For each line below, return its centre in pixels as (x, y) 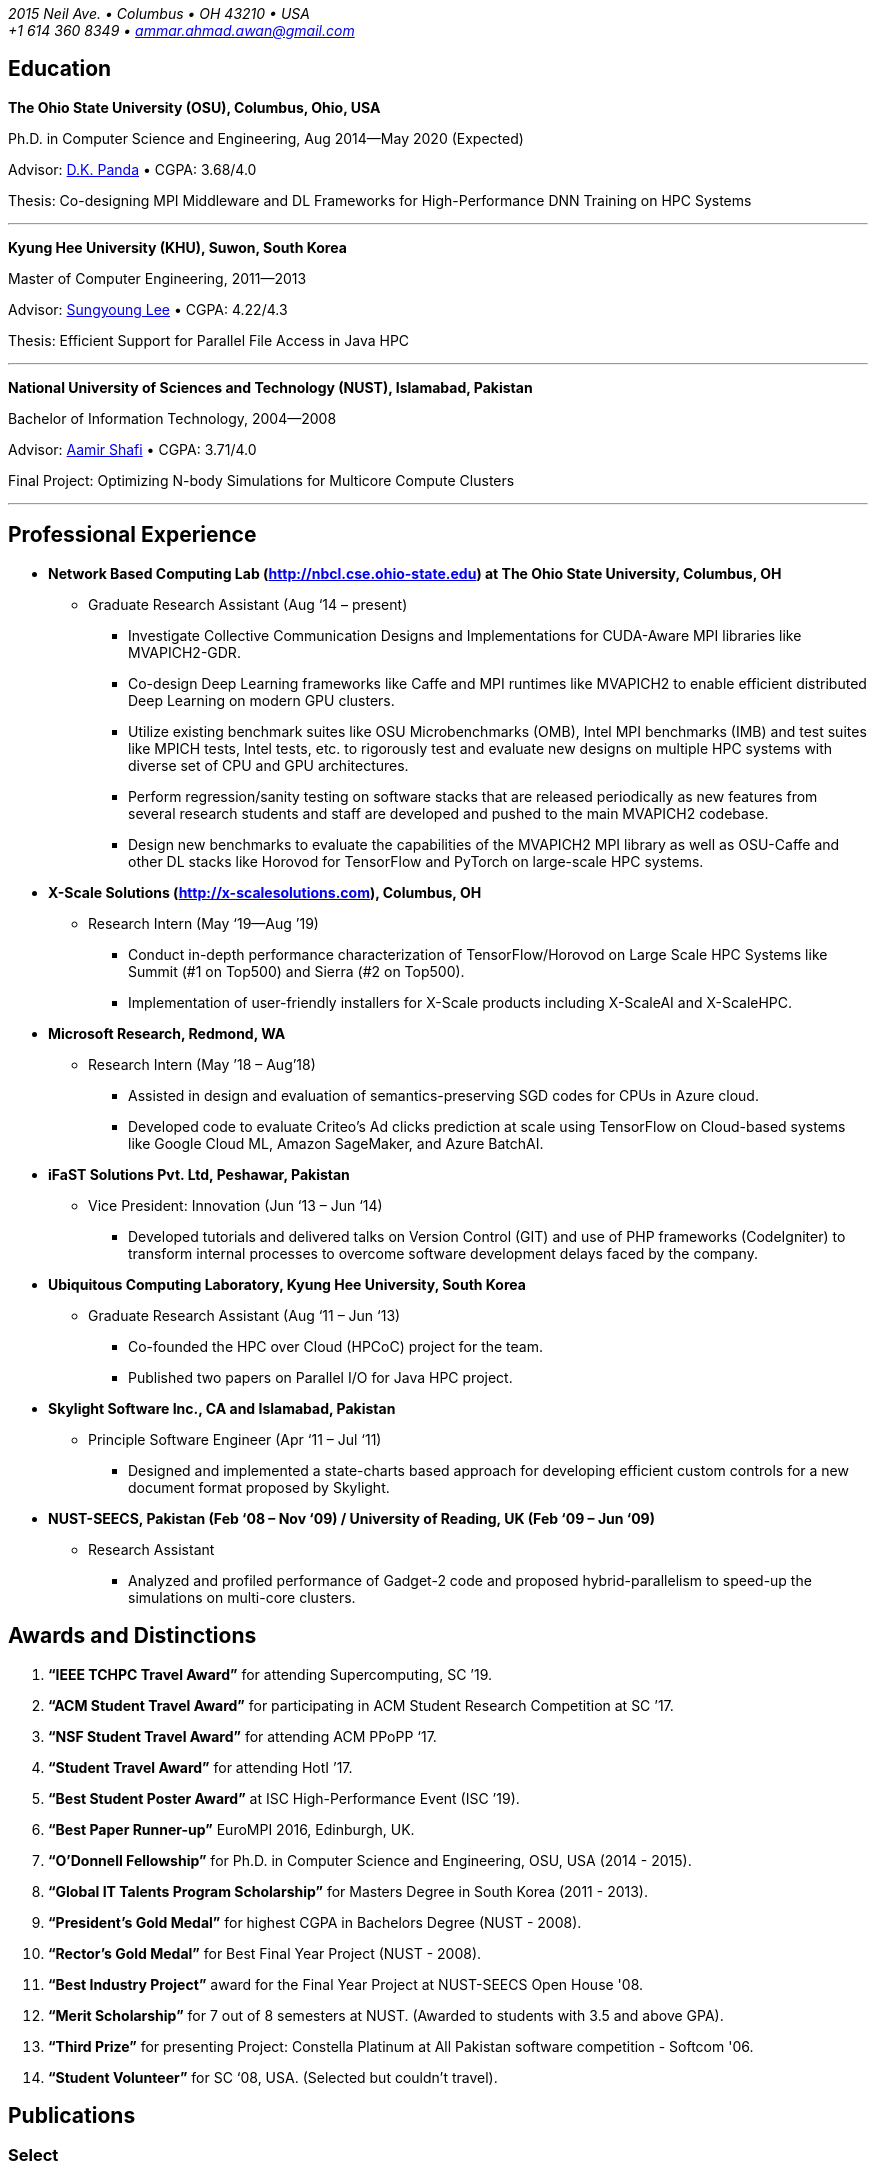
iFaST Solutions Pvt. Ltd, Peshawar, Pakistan (199, 1174)
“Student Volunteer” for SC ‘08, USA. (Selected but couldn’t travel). (273, 2077)
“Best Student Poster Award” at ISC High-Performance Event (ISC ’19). (284, 1798)
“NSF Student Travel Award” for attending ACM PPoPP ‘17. (242, 1736)
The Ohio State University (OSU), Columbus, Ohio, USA (194, 107)
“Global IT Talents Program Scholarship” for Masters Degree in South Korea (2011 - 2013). (348, 1891)
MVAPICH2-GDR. (184, 652)
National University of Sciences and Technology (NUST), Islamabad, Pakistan (270, 387)
